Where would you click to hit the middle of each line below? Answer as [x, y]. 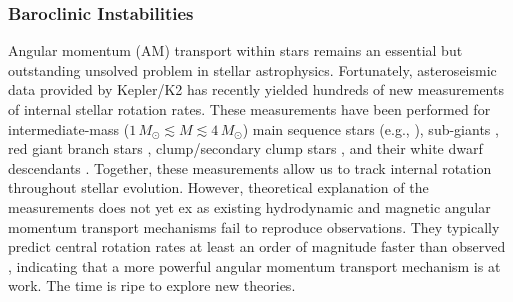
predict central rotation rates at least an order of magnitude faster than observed [257, 246]
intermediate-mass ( [69, 128]
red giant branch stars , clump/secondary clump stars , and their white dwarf [245, 148]
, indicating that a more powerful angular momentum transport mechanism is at [254, 265]
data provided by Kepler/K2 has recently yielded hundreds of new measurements [256, 89]
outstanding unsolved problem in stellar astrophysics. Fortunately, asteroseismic [252, 69]
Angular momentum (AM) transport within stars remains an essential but [235, 50]
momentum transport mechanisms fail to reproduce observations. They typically [254, 226]
